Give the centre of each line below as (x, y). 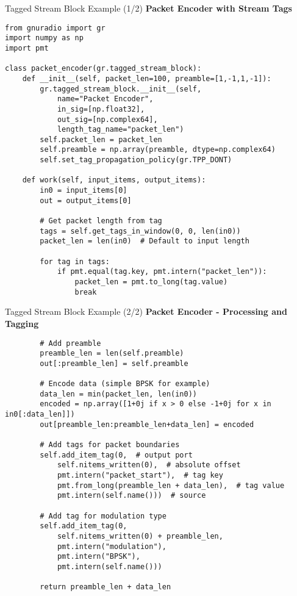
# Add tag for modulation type (103, 516)
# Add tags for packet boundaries (110, 445)
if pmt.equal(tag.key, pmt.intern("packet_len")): (162, 272)
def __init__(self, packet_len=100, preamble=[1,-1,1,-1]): (147, 78)
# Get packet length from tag (101, 221)
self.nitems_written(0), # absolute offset (149, 465)
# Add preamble (70, 343)
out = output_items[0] (86, 200)
